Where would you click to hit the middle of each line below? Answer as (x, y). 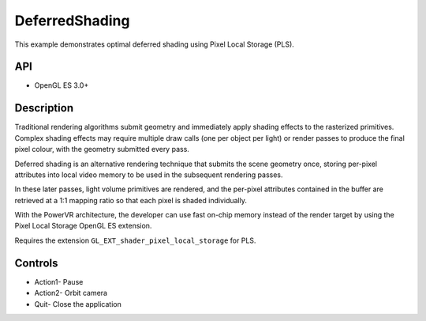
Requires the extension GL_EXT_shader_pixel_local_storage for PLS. (135, 240)
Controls (36, 263)
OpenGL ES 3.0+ (62, 85)
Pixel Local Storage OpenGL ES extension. (83, 226)
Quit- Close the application (78, 304)
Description (44, 108)
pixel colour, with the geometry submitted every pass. (102, 149)
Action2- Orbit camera (71, 293)
